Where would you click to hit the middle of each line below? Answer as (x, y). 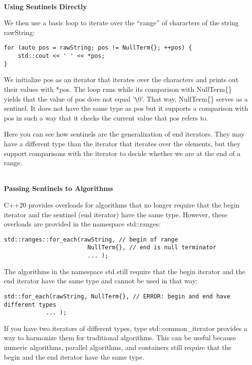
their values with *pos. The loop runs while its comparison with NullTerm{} (118, 89)
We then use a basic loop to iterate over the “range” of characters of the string (121, 23)
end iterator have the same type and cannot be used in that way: (101, 281)
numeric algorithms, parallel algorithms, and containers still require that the (118, 347)
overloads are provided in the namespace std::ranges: (82, 224)
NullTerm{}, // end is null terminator (152, 248)
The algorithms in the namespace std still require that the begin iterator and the (125, 271)
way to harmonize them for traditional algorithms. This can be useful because (120, 338)
